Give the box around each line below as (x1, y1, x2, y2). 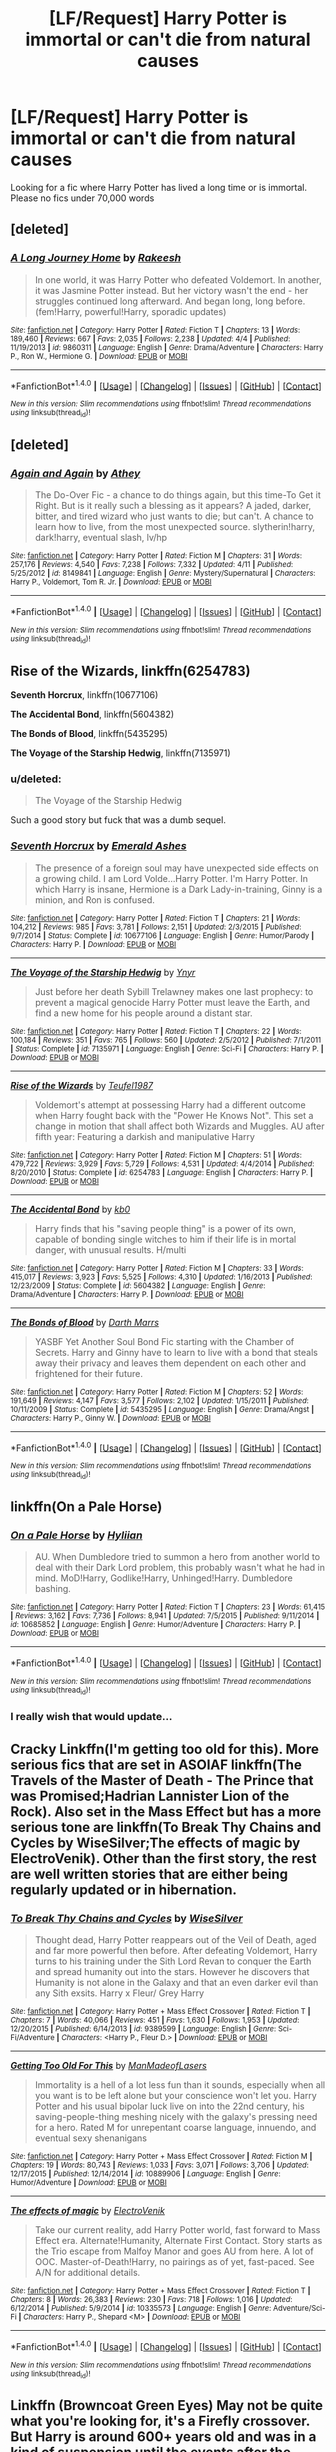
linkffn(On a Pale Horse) (10, 1498, 163, 1516)
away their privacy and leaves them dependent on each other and (34, 1357, 307, 1369)
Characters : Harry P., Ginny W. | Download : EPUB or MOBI (10, 1413, 212, 1423)
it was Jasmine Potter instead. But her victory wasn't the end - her (34, 284, 309, 296)
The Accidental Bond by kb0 (10, 1203, 131, 1215)
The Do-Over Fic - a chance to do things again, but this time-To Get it (34, 489, 322, 501)
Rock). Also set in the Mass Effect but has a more (10, 1803, 322, 1820)
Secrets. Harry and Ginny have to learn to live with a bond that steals (34, 1346, 318, 1358)
